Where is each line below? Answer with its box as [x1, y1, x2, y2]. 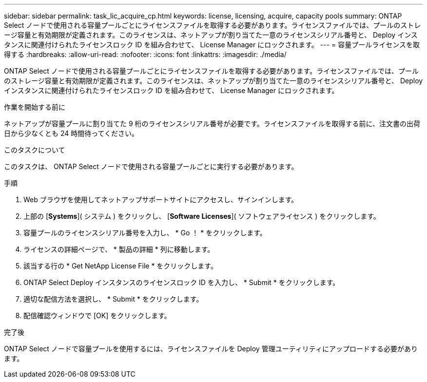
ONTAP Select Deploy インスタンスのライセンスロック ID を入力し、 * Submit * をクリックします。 [23, 278, 340, 286]
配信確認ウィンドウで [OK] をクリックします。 [23, 311, 171, 320]
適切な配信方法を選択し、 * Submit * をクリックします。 [23, 295, 203, 303]
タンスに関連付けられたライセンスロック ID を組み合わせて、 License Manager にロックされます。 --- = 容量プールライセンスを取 [4, 40, 420, 49]
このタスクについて [4, 146, 65, 154]
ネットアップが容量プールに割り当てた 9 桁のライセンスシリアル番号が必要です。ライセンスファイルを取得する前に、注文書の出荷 [4, 119, 421, 128]
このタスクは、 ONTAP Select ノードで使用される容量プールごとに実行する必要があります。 [4, 162, 298, 171]
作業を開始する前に [4, 103, 65, 111]
